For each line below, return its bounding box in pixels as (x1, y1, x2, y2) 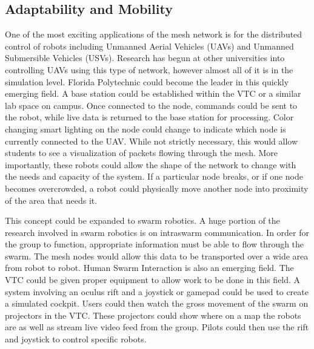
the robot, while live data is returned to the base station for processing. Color (5, 111, 294, 123)
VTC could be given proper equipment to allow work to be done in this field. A (5, 273, 301, 286)
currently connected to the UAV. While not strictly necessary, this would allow (5, 134, 298, 147)
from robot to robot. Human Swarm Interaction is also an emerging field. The (5, 261, 294, 274)
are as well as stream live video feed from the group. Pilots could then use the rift (5, 321, 309, 333)
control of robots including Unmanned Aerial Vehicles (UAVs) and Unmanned (5, 39, 294, 52)
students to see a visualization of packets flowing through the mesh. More (5, 146, 278, 159)
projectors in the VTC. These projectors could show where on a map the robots (5, 308, 301, 321)
